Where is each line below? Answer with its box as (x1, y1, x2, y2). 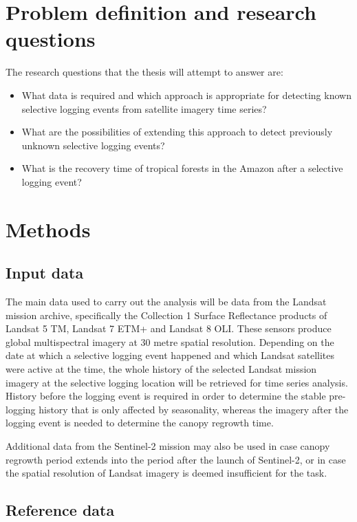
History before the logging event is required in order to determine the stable (6, 389, 326, 403)
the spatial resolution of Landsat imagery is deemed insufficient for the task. (6, 466, 327, 480)
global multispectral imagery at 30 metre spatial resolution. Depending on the (6, 334, 334, 349)
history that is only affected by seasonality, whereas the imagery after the (39, 402, 349, 416)
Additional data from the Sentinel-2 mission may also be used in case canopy (6, 438, 330, 453)
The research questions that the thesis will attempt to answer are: (6, 65, 283, 79)
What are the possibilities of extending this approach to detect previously (21, 124, 333, 139)
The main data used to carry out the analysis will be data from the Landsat (6, 294, 327, 309)
